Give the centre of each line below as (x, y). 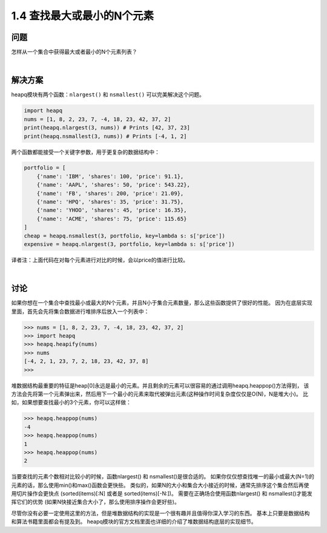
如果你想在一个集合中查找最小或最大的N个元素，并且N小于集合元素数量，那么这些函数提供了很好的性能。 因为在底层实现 (162, 303)
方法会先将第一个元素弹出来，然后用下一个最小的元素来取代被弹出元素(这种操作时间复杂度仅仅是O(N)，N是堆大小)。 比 (160, 394)
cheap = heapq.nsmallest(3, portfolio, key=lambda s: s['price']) (124, 236)
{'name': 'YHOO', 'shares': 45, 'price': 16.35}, (112, 210)
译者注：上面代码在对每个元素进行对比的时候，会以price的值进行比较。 (100, 260)
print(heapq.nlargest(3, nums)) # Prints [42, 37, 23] (107, 128)
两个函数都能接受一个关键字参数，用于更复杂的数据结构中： (85, 152)
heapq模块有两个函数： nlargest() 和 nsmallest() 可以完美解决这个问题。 (108, 94)
